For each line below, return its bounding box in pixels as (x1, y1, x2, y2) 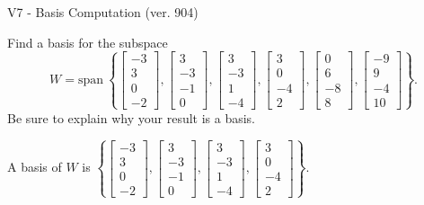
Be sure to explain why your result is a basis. (7, 108, 256, 127)
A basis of (7, 157, 62, 176)
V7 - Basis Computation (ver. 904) (7, 3, 199, 21)
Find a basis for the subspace (7, 32, 168, 51)
